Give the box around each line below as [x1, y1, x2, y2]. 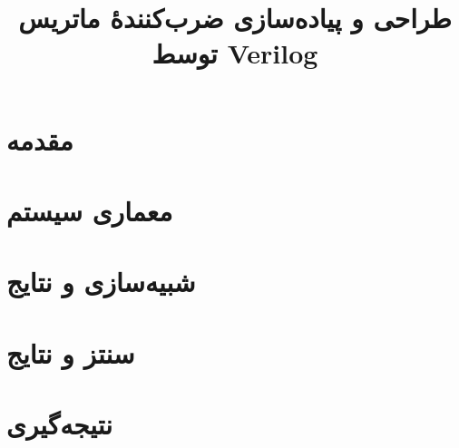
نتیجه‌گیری [6, 405, 112, 443]
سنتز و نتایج [6, 334, 135, 371]
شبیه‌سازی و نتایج [6, 263, 196, 300]
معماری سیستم [6, 191, 173, 229]
